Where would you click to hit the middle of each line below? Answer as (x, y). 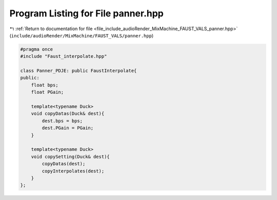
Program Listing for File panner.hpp (87, 13)
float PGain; (47, 92)
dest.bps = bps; (62, 121)
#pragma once (37, 49)
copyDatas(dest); (64, 164)
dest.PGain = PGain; (68, 128)
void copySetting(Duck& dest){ (70, 157)
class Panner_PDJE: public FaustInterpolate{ (78, 71)
